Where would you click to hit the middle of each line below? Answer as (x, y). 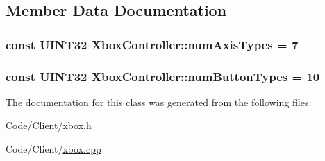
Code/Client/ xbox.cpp (53, 149)
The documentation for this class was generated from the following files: (159, 102)
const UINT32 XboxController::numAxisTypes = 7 (152, 44)
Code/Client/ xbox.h (49, 125)
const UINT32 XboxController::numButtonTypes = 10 (163, 76)
